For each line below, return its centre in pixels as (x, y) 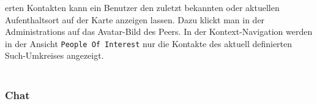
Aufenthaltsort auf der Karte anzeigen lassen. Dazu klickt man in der (135, 19)
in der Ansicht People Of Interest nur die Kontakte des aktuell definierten (149, 43)
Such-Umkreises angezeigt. (54, 55)
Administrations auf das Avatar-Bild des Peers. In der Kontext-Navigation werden (159, 32)
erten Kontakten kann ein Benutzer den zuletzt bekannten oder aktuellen (142, 7)
